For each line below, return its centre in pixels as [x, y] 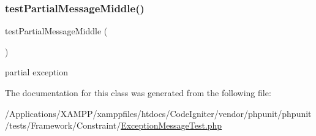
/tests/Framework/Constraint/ [63, 125]
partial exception [37, 72]
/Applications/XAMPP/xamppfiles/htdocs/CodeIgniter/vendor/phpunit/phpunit [158, 113]
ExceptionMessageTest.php [171, 125]
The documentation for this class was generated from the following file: [138, 93]
